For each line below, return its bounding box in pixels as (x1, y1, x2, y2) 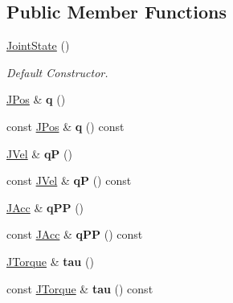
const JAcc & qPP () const (6, 226, 143, 243)
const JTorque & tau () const (6, 280, 153, 297)
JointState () (6, 37, 70, 54)
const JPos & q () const (6, 117, 125, 134)
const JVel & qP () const (6, 172, 132, 189)
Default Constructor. (6, 63, 108, 80)
